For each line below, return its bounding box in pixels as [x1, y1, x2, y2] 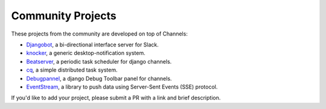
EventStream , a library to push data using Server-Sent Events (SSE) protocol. [26, 83, 218, 90]
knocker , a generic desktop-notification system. [26, 49, 145, 57]
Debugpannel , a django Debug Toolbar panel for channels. [26, 75, 172, 82]
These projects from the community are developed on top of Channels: [11, 30, 188, 37]
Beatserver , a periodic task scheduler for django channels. [26, 58, 172, 65]
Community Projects [11, 9, 117, 22]
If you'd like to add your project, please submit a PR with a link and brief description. [11, 94, 221, 102]
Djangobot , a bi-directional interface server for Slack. [26, 41, 159, 48]
